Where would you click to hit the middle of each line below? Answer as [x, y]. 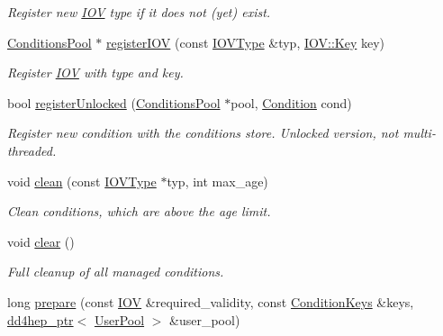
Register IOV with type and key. [95, 73]
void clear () [41, 241]
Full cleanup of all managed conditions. [116, 272]
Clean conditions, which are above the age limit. [139, 211]
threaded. [32, 150]
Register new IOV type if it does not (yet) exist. [139, 12]
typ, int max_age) [217, 181]
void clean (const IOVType [82, 181]
